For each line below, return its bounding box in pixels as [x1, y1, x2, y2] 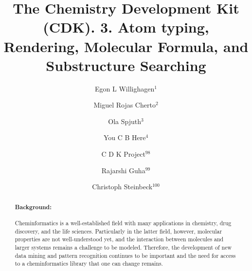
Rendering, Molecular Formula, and [3, 36, 249, 56]
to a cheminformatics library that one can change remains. [15, 259, 163, 268]
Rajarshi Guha [101, 165, 145, 175]
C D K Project [101, 149, 145, 159]
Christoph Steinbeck [92, 181, 153, 192]
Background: [15, 202, 52, 211]
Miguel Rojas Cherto [93, 100, 156, 110]
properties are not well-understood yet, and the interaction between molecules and [15, 235, 224, 243]
